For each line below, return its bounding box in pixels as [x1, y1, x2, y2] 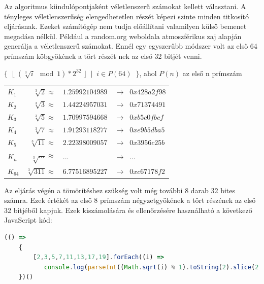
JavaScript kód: [4, 215, 52, 225]
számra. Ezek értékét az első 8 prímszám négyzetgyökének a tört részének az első [4, 195, 256, 205]
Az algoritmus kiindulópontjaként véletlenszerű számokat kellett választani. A [4, 1, 246, 11]
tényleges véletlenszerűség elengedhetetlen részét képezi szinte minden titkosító [4, 11, 249, 21]
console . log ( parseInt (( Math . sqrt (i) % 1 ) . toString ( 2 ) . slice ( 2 [44, 263, 259, 271]
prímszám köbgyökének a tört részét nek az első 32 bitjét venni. [4, 50, 202, 61]
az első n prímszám [182, 67, 242, 78]
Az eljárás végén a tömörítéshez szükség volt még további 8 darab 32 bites [4, 185, 236, 195]
